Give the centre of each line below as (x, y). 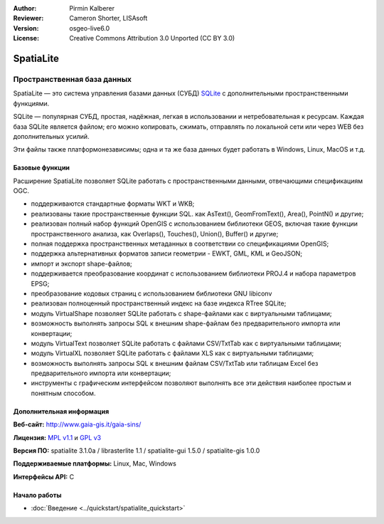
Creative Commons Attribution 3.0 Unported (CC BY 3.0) (152, 38)
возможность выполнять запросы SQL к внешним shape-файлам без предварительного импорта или (186, 323)
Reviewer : (28, 19)
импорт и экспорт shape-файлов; (82, 263)
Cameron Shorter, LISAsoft (108, 19)
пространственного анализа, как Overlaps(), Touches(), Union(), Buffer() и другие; (155, 234)
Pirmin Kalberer (92, 8)
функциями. (31, 103)
